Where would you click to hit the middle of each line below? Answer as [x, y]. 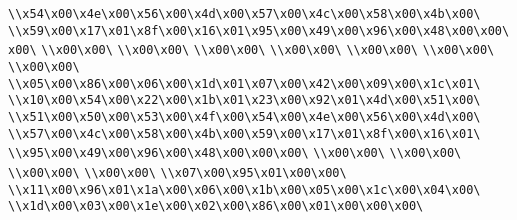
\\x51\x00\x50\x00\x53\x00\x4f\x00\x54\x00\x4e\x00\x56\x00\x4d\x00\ [244, 116]
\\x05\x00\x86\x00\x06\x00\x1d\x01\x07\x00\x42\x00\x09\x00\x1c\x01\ [244, 83]
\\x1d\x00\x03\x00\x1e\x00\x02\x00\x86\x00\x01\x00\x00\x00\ [216, 206]
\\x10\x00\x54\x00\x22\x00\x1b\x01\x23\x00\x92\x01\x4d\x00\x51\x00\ [244, 100]
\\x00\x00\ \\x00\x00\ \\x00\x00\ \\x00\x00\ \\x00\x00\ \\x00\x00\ [268, 50]
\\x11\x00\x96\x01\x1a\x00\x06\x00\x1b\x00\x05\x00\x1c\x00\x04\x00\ [244, 189]
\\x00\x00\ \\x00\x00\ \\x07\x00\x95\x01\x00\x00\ [177, 172]
